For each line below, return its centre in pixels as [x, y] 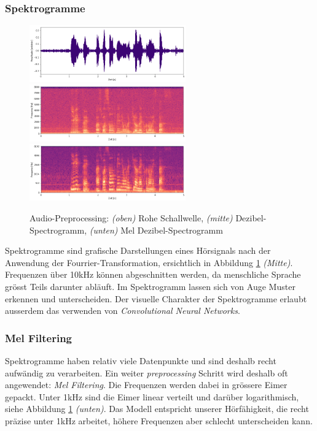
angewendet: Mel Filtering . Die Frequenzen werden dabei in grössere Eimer [146, 385]
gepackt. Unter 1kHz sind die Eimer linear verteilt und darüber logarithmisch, [152, 396]
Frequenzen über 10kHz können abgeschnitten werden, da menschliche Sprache [153, 274]
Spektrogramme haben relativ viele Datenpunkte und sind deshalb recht [141, 361]
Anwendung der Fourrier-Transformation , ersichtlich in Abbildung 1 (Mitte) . [149, 262]
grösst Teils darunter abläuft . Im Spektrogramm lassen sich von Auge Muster [150, 287]
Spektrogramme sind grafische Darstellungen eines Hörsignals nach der [138, 250]
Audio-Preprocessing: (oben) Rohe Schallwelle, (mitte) [131, 218]
